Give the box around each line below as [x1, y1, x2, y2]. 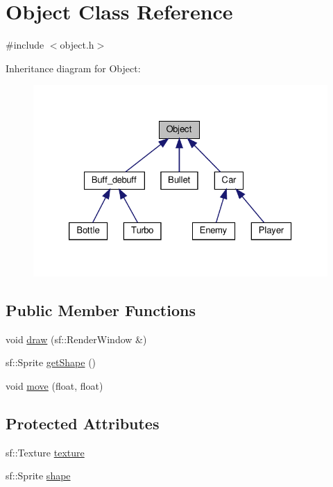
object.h [60, 38, 94, 52]
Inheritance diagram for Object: [6, 60, 141, 75]
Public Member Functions [6, 299, 196, 320]
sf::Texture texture [6, 445, 85, 459]
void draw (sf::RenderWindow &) [6, 331, 147, 346]
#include [6, 38, 44, 52]
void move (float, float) [6, 378, 103, 393]
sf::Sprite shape [6, 468, 71, 483]
